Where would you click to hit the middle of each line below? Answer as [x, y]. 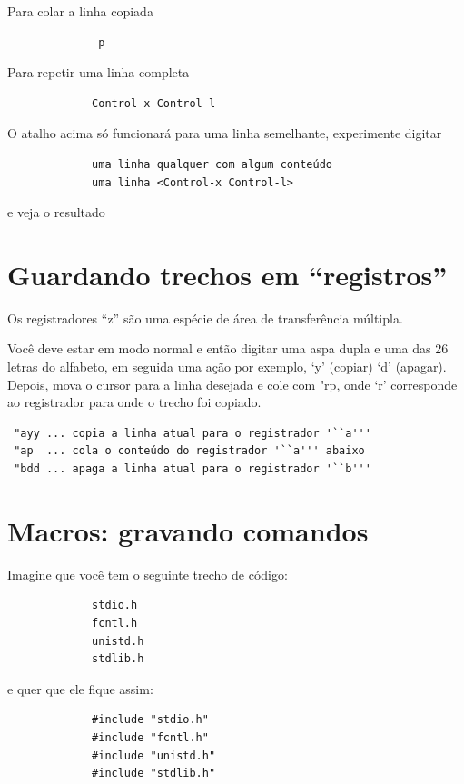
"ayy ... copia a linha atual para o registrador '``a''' [193, 433]
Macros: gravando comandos [188, 530]
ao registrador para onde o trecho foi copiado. [134, 402]
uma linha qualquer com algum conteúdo [212, 164]
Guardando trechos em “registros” [227, 274]
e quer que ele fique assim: [80, 688]
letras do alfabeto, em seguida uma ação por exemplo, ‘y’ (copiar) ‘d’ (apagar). [227, 367]
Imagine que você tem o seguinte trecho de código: [148, 574]
